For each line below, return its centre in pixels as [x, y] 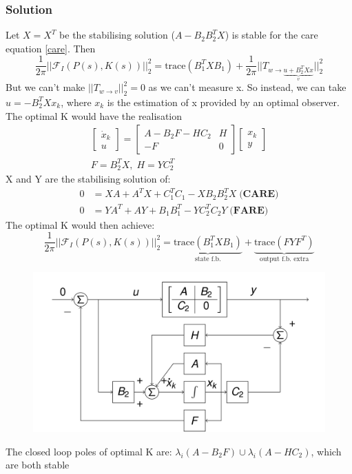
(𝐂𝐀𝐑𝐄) [259, 195]
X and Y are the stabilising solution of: [88, 179]
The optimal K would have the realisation [94, 115]
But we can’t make [45, 87]
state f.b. [208, 259]
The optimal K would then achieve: [80, 224]
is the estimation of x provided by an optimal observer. [223, 102]
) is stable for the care [271, 35]
